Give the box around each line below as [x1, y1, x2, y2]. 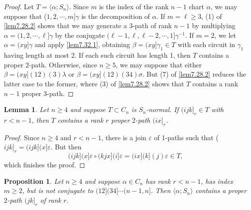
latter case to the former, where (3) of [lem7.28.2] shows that [4, 78, 184, 88]
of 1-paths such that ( [154, 132, 219, 142]
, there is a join [101, 132, 147, 142]
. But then [50, 142, 82, 152]
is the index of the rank [99, 1, 169, 11]
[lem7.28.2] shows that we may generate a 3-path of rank [4, 20, 172, 31]
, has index [201, 176, 233, 186]
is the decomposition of [81, 11, 150, 21]
